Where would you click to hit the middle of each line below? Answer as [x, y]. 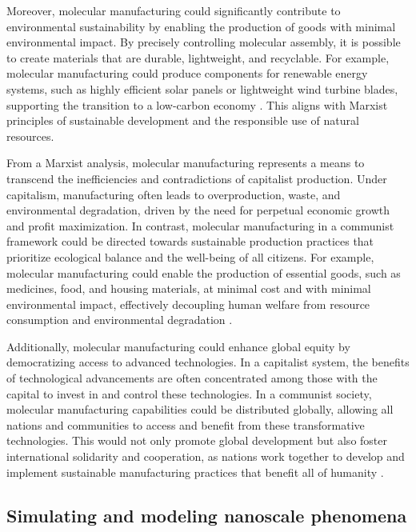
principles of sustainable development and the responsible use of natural [183, 120]
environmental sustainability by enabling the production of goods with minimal [201, 26]
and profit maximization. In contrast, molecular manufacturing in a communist [200, 225]
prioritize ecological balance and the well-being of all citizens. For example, [190, 256]
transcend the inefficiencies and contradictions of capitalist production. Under [197, 178]
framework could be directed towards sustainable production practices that [190, 241]
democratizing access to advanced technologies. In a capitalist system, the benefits [208, 362]
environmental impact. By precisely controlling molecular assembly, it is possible [204, 42]
